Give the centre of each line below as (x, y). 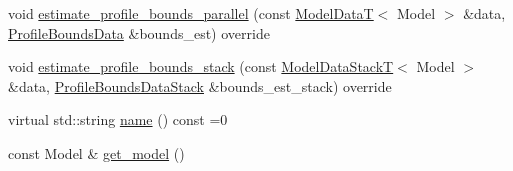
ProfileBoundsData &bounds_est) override (139, 32)
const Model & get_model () (96, 152)
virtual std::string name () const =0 (118, 119)
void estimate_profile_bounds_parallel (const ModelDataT (191, 13)
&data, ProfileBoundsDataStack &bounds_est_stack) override (200, 85)
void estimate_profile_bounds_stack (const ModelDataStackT (201, 66)
